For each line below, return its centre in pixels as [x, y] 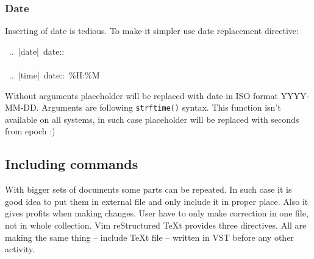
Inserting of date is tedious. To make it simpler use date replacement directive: [152, 31]
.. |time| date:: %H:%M [54, 75]
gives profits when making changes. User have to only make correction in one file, [157, 213]
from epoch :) [30, 131]
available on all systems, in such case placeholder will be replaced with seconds [152, 119]
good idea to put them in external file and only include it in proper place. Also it [157, 201]
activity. [20, 249]
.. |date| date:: [37, 51]
